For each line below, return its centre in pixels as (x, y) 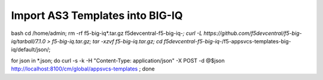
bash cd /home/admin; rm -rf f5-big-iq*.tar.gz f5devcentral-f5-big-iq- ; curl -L (107, 33)
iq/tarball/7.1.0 (28, 41)
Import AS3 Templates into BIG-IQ (97, 15)
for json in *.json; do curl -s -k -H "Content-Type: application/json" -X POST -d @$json (118, 60)
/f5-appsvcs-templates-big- (256, 41)
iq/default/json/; (31, 50)
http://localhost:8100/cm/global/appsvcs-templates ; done (83, 69)
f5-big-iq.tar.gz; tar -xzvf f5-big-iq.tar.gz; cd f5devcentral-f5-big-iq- (137, 41)
